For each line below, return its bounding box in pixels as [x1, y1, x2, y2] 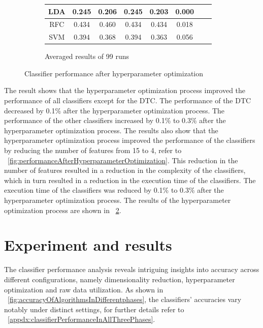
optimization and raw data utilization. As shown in [4, 284, 163, 294]
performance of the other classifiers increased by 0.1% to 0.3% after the [4, 115, 226, 126]
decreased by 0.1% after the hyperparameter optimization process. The [4, 105, 225, 115]
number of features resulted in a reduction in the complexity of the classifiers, [4, 165, 246, 175]
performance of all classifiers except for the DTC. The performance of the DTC [4, 95, 251, 106]
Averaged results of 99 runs [45, 51, 129, 62]
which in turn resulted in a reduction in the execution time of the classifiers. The [4, 174, 256, 185]
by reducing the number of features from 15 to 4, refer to [4, 145, 182, 156]
